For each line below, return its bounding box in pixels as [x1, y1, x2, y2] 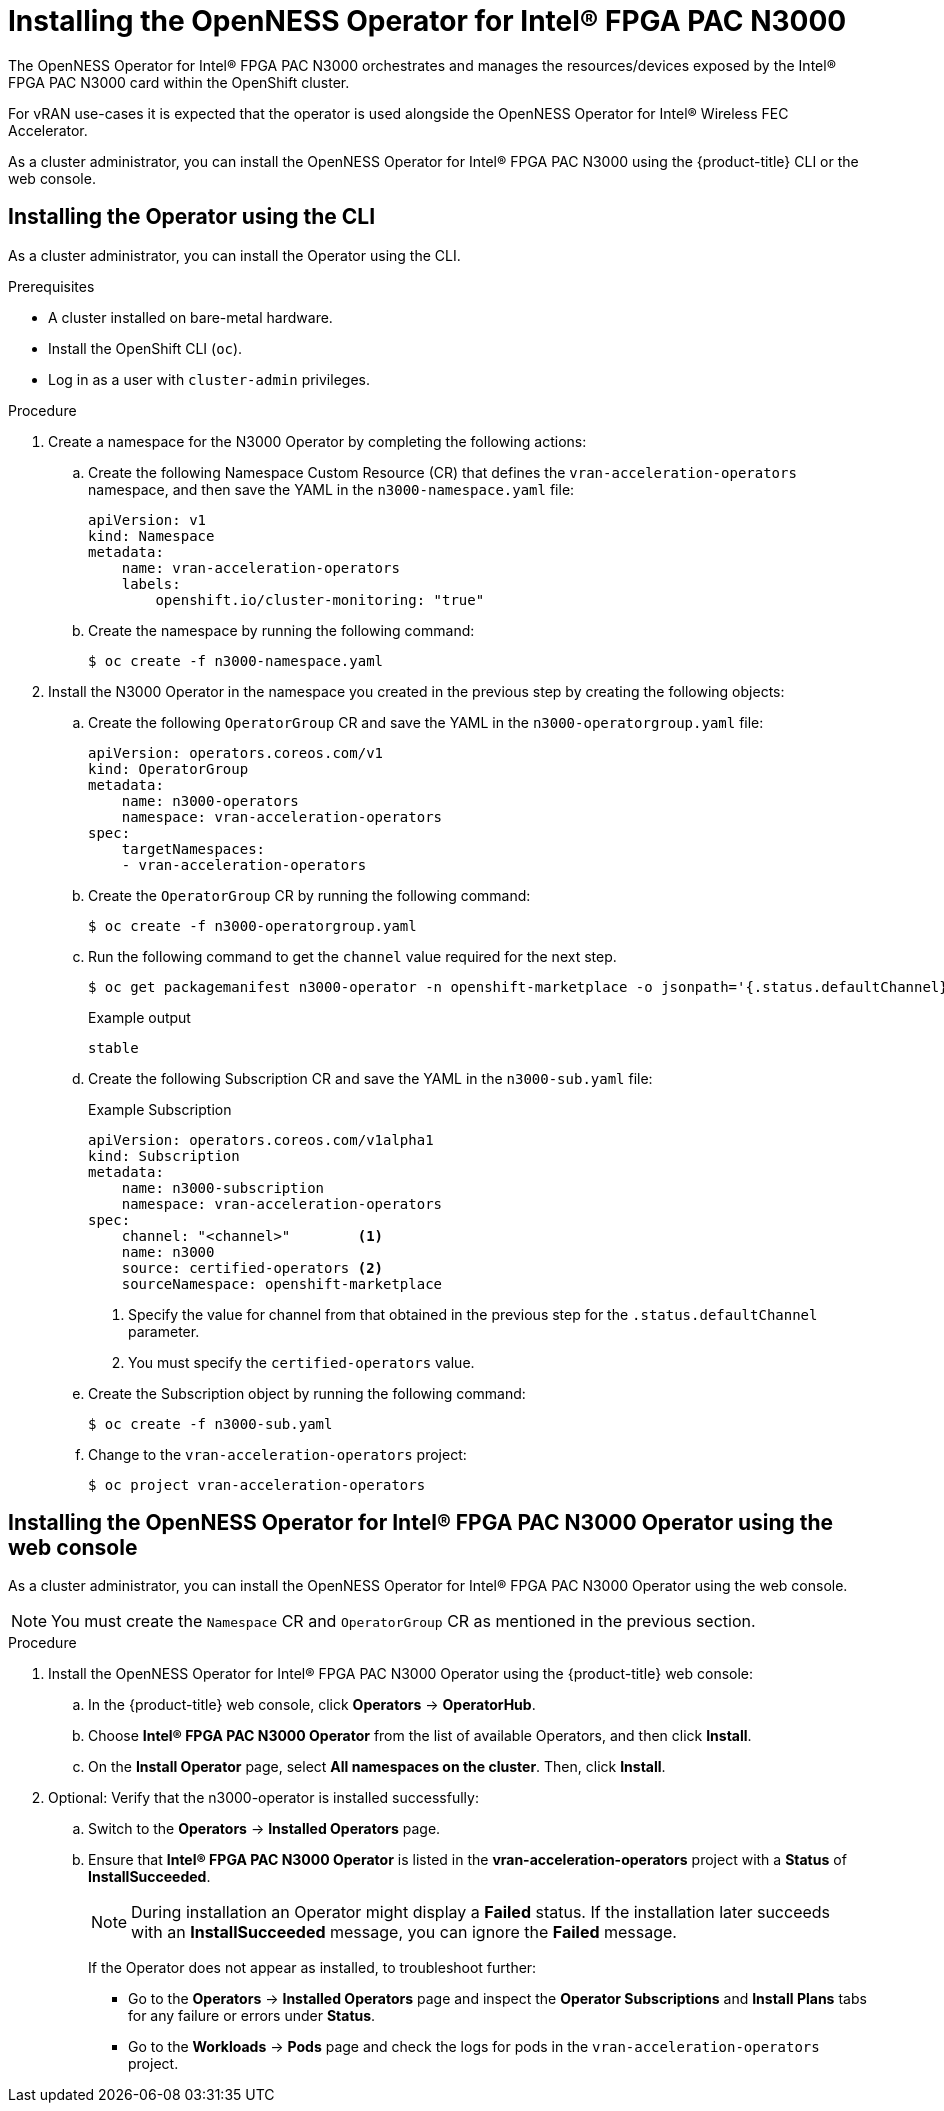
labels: [121, 575, 181, 592]
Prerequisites [8, 277, 95, 295]
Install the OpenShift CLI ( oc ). [48, 339, 243, 357]
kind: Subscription [88, 1147, 240, 1164]
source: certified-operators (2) [121, 1259, 384, 1276]
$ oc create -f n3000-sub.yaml [88, 1415, 333, 1432]
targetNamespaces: [121, 840, 266, 857]
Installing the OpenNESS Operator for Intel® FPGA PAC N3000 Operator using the [8, 1510, 834, 1536]
